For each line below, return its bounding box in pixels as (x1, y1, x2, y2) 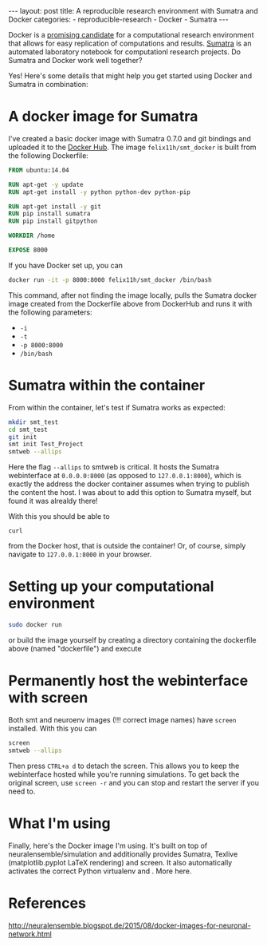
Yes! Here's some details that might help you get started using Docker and (8, 71, 253, 81)
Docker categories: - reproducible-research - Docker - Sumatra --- (8, 14, 229, 24)
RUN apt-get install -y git (8, 202, 102, 211)
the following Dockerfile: (8, 150, 89, 160)
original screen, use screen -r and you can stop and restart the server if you (8, 778, 260, 787)
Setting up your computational (8, 577, 214, 596)
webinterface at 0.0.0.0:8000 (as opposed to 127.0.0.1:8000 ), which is (8, 471, 241, 481)
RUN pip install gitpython (8, 217, 98, 225)
